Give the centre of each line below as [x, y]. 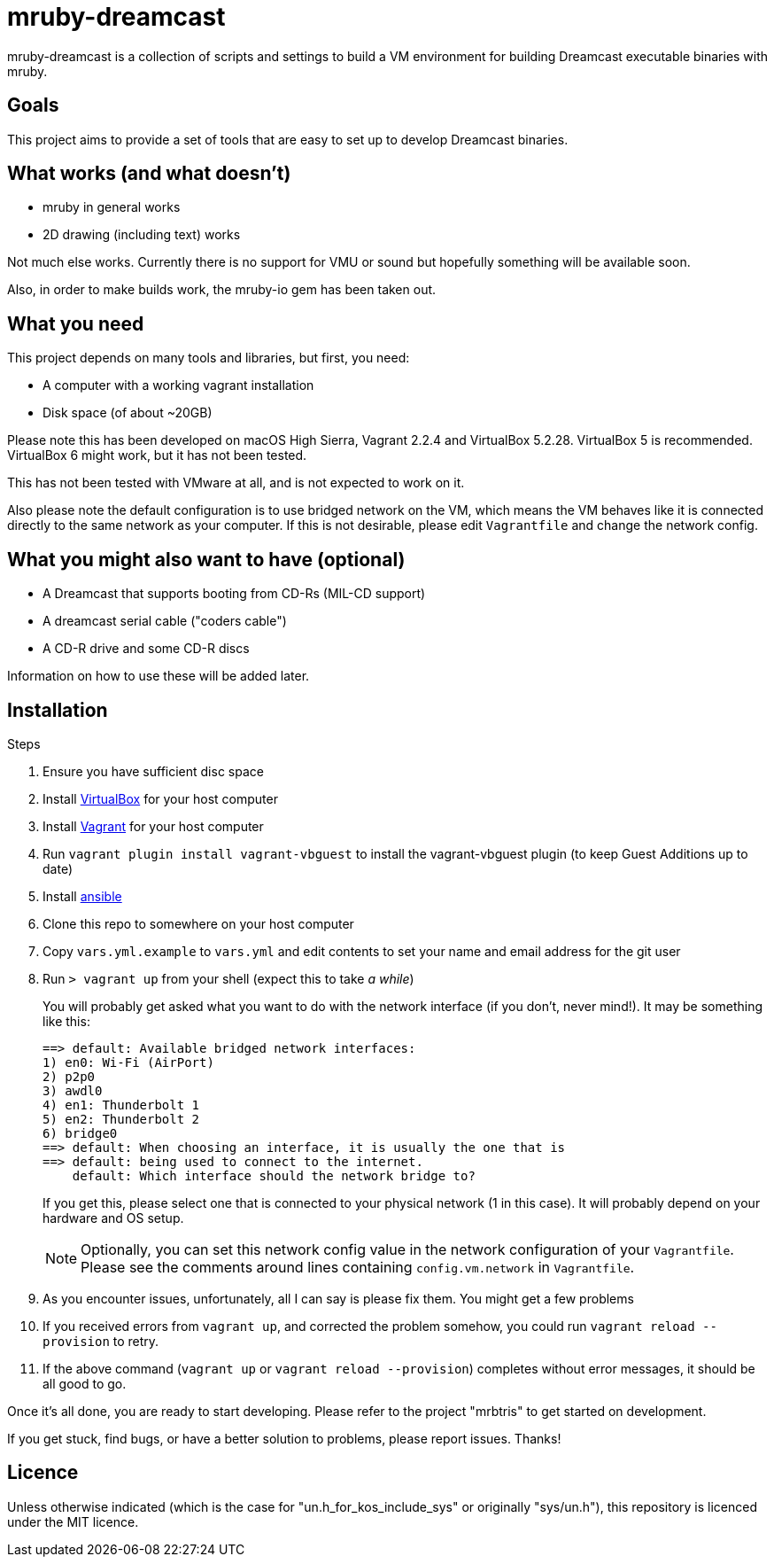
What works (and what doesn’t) [149, 174]
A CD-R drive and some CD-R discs [146, 649]
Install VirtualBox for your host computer [160, 798]
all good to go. [85, 1383]
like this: [66, 1021]
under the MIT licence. [73, 1521]
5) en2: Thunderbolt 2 [121, 1119]
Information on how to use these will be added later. [159, 676]
